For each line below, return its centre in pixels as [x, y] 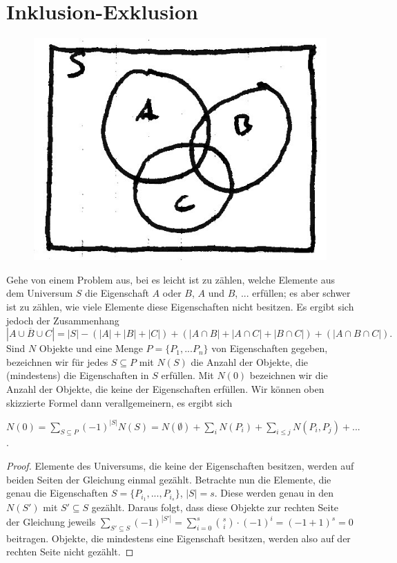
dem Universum [40, 293]
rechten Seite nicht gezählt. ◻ [70, 552]
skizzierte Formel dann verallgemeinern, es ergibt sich [119, 402]
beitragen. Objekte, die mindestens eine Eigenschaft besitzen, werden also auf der [178, 538]
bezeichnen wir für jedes [57, 361]
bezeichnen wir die [289, 375]
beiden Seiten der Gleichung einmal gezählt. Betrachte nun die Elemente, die [169, 479]
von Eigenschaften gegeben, [270, 348]
